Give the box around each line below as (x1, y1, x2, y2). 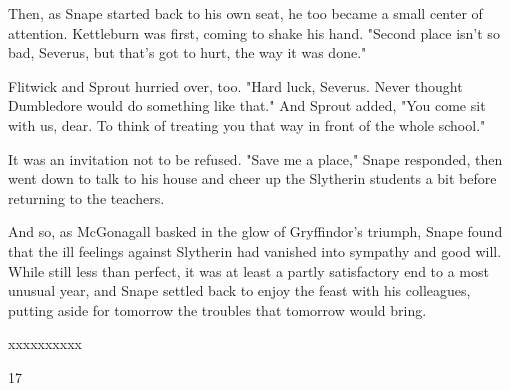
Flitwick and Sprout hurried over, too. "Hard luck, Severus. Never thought (8, 75, 463, 96)
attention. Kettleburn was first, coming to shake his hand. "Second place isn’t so (8, 22, 500, 43)
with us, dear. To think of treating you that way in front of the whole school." (8, 114, 486, 135)
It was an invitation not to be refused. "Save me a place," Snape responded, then (8, 148, 503, 169)
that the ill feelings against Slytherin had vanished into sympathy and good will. (8, 240, 502, 261)
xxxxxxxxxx (8, 333, 82, 354)
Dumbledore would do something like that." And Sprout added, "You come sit (8, 95, 486, 116)
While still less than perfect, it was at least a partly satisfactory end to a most (8, 260, 489, 281)
